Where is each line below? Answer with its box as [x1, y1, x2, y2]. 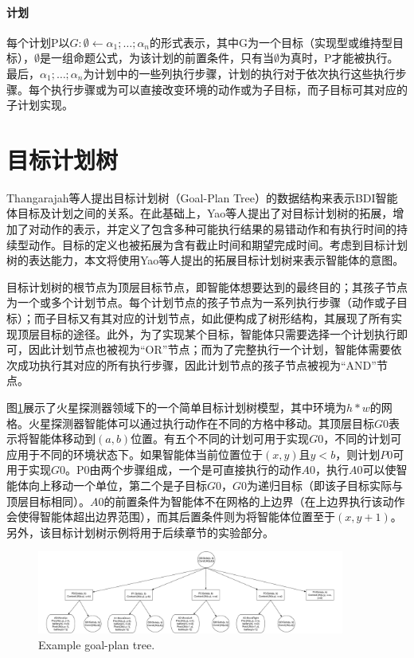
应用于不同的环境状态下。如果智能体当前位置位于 [6, 445, 263, 462]
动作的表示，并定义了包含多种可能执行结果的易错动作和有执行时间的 [39, 221, 396, 237]
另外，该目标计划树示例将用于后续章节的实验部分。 [6, 523, 274, 540]
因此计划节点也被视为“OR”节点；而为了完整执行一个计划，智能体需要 [28, 341, 391, 358]
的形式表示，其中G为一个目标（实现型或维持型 [150, 33, 393, 50]
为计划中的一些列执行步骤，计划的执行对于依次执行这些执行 [83, 65, 396, 81]
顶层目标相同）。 [6, 492, 90, 509]
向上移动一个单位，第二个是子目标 [28, 476, 207, 493]
